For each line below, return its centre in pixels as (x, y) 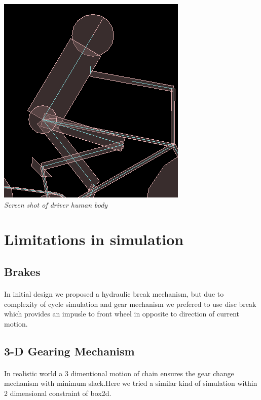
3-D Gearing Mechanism (69, 351)
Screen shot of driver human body (56, 204)
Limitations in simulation (94, 239)
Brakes (22, 271)
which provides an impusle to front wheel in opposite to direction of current (122, 314)
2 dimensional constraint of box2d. (58, 393)
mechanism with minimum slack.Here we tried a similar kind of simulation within (131, 383)
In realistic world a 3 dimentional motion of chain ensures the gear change (119, 373)
